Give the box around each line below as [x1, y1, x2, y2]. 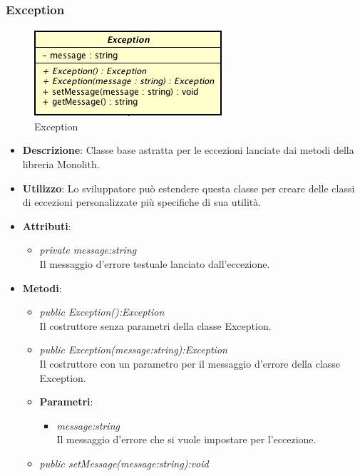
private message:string [39, 242, 137, 257]
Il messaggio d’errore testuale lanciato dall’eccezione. [39, 256, 270, 271]
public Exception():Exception [39, 304, 165, 319]
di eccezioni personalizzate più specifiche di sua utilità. [22, 195, 262, 209]
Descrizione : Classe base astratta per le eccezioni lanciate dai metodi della [22, 143, 354, 157]
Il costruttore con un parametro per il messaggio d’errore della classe [39, 356, 341, 371]
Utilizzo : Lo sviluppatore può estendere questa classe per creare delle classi [22, 180, 355, 195]
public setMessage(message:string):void [39, 455, 209, 470]
